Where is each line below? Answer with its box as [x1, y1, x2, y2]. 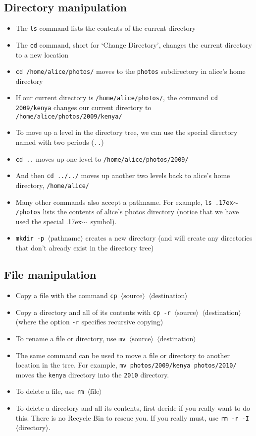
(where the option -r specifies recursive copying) [15, 316, 163, 327]
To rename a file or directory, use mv [15, 333, 126, 343]
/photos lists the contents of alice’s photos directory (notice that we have [15, 206, 239, 217]
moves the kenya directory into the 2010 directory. [15, 369, 169, 379]
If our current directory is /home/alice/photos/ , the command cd [15, 92, 218, 103]
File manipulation [4, 267, 97, 282]
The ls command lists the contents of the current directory [15, 23, 196, 33]
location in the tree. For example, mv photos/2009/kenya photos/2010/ [15, 360, 237, 370]
